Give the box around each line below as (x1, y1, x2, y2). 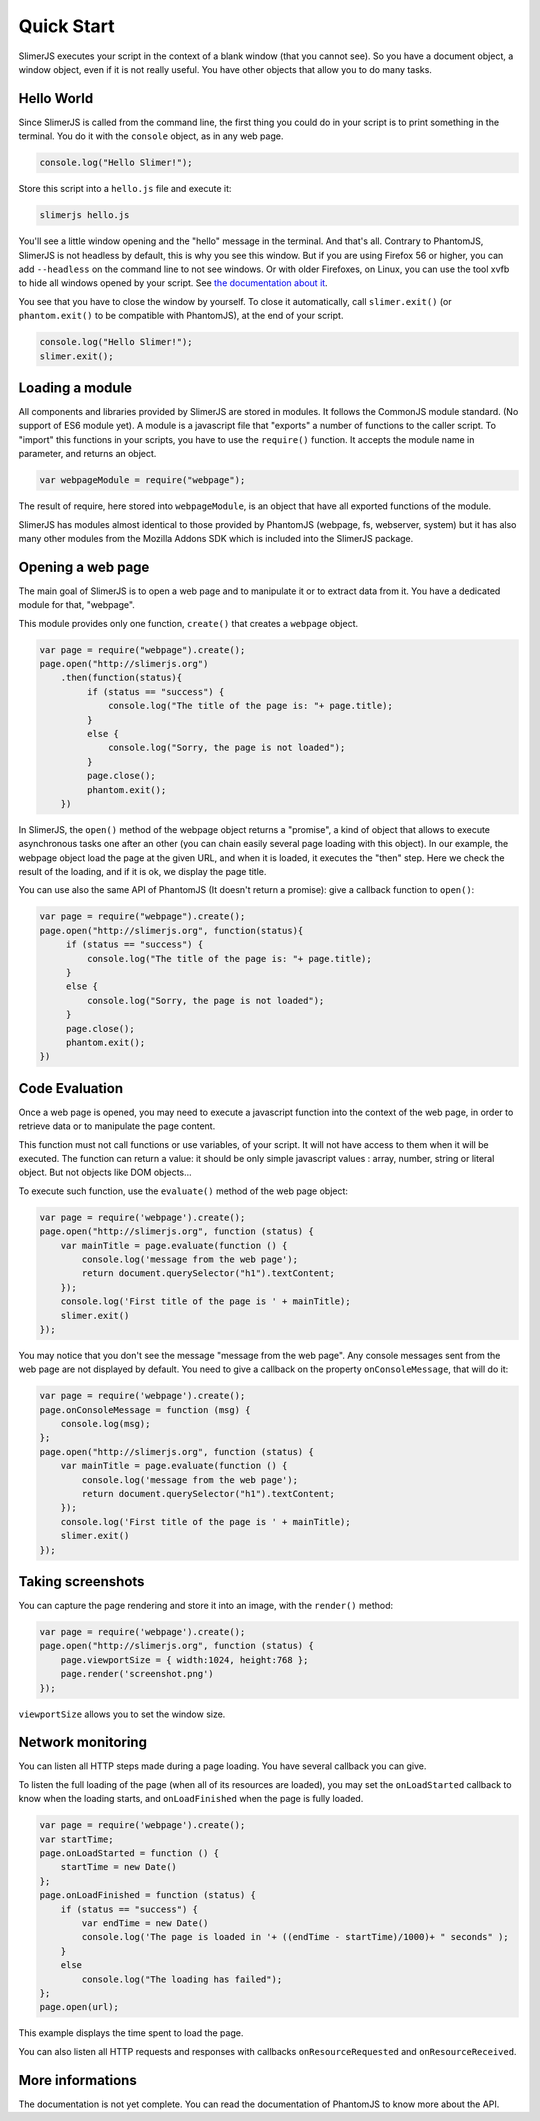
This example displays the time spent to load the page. (18, 2027, 244, 2039)
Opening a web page (18, 558, 150, 575)
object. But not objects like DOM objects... (18, 1166, 192, 1179)
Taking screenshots (18, 1573, 145, 1590)
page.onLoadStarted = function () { (39, 1848, 220, 1859)
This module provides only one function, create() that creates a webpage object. (18, 617, 359, 629)
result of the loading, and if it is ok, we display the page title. (18, 866, 267, 878)
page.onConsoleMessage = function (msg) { (39, 1404, 251, 1415)
